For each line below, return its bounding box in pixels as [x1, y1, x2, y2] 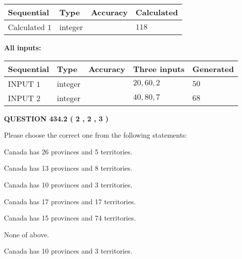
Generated [192, 63, 234, 74]
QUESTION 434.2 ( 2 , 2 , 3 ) [4, 113, 109, 123]
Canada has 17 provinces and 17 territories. [4, 196, 136, 206]
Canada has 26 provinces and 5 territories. [4, 146, 133, 156]
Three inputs [133, 63, 185, 74]
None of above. [4, 229, 49, 239]
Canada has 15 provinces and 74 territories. [4, 213, 136, 223]
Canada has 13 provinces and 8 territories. [4, 163, 133, 173]
